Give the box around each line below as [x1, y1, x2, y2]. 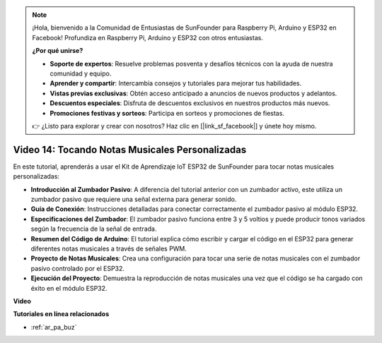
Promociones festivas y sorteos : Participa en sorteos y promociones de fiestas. [50, 109, 284, 117]
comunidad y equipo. [50, 69, 112, 78]
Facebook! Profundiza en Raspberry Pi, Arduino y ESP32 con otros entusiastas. [32, 33, 263, 42]
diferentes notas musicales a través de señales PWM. [30, 244, 187, 253]
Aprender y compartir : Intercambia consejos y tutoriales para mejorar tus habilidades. [50, 79, 302, 88]
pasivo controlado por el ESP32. [30, 264, 125, 272]
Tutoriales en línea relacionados [13, 310, 110, 318]
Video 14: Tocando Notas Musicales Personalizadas [13, 143, 247, 155]
